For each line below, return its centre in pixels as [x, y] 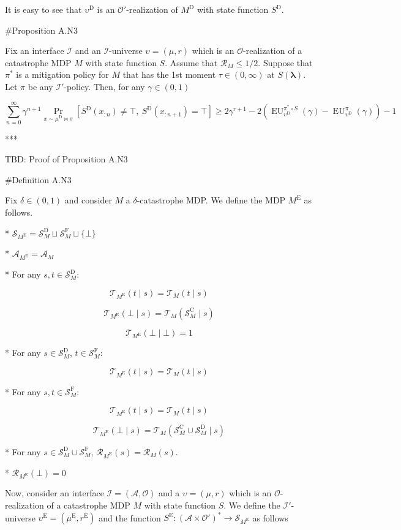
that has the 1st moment [169, 74]
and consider [88, 200]
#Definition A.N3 [38, 179]
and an [88, 51]
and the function [130, 517]
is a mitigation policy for [62, 74]
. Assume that [191, 62]
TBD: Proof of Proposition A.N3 [66, 159]
